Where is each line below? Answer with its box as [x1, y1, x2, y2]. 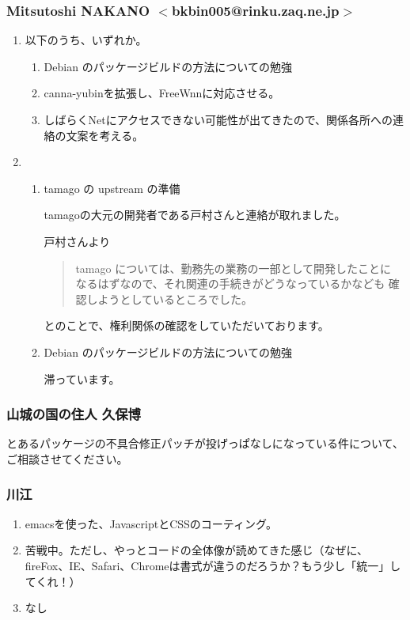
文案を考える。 [66, 127, 144, 143]
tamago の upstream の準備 [44, 180, 180, 196]
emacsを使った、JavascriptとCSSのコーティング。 [25, 515, 277, 531]
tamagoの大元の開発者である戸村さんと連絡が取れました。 [44, 206, 346, 223]
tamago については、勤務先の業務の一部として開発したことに [75, 259, 392, 276]
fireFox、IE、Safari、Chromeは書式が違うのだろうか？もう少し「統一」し [25, 557, 401, 573]
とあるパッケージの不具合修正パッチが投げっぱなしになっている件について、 [6, 435, 404, 452]
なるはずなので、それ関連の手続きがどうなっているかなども [75, 275, 385, 292]
